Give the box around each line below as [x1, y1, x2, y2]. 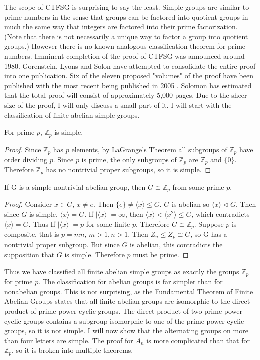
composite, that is [4, 229, 59, 239]
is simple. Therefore [64, 249, 125, 260]
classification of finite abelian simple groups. [4, 109, 140, 120]
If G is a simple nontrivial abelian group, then [4, 181, 146, 192]
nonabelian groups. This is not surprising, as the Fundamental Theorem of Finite [4, 286, 253, 296]
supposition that [4, 249, 55, 260]
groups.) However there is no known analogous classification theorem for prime [4, 41, 246, 51]
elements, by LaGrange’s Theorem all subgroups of [71, 144, 227, 154]
